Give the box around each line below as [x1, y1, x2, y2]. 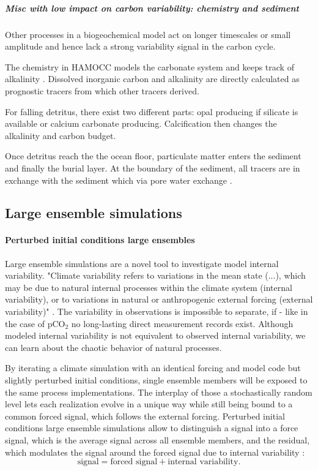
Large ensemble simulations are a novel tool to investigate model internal [5, 257, 279, 269]
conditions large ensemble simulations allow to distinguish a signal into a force [5, 421, 298, 434]
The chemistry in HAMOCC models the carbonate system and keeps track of [5, 60, 294, 73]
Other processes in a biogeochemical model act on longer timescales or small [5, 28, 291, 40]
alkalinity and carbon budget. [5, 129, 116, 141]
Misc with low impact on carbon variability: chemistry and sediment [5, 1, 299, 14]
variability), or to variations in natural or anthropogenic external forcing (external [5, 293, 313, 306]
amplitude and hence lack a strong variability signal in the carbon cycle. [5, 40, 276, 53]
